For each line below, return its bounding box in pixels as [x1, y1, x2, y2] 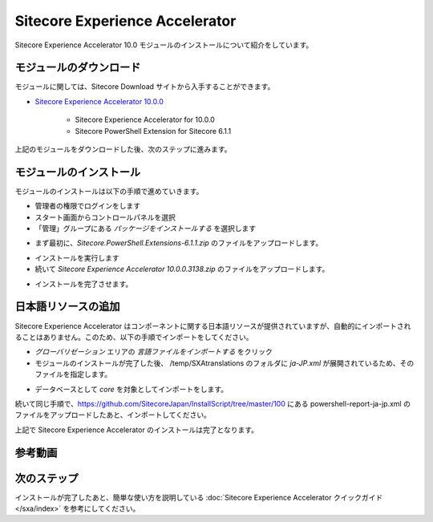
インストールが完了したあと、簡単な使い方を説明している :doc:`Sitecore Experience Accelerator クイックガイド [14, 492, 383, 502]
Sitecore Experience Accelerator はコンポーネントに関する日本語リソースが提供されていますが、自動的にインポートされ [14, 321, 411, 330]
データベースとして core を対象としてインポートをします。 [34, 384, 229, 394]
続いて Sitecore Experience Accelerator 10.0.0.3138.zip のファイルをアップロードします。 [34, 265, 330, 274]
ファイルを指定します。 [34, 370, 112, 379]
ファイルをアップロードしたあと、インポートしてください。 [14, 410, 212, 420]
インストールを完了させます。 [34, 279, 133, 289]
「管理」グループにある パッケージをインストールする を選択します [34, 224, 257, 233]
